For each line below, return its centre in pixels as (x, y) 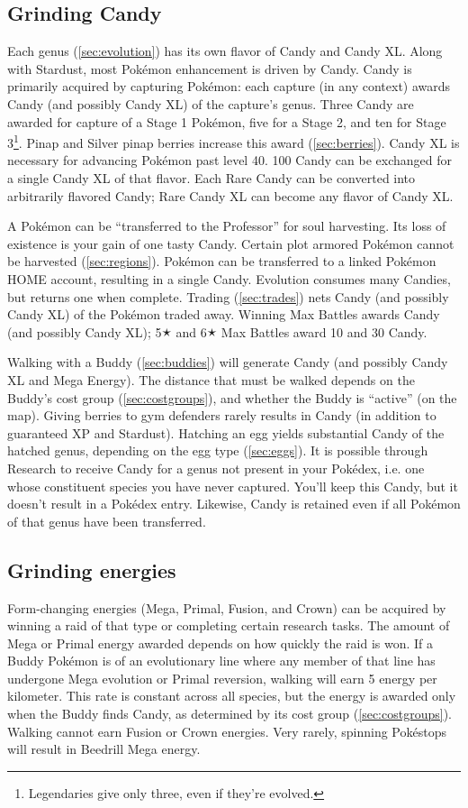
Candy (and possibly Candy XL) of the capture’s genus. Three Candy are (211, 103)
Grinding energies (92, 569)
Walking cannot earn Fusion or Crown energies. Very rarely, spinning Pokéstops (227, 731)
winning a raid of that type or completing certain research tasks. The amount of (229, 625)
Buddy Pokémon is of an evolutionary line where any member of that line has (221, 661)
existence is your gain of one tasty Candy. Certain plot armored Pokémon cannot (231, 243)
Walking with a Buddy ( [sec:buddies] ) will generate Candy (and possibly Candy (228, 362)
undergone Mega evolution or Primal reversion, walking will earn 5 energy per (222, 678)
